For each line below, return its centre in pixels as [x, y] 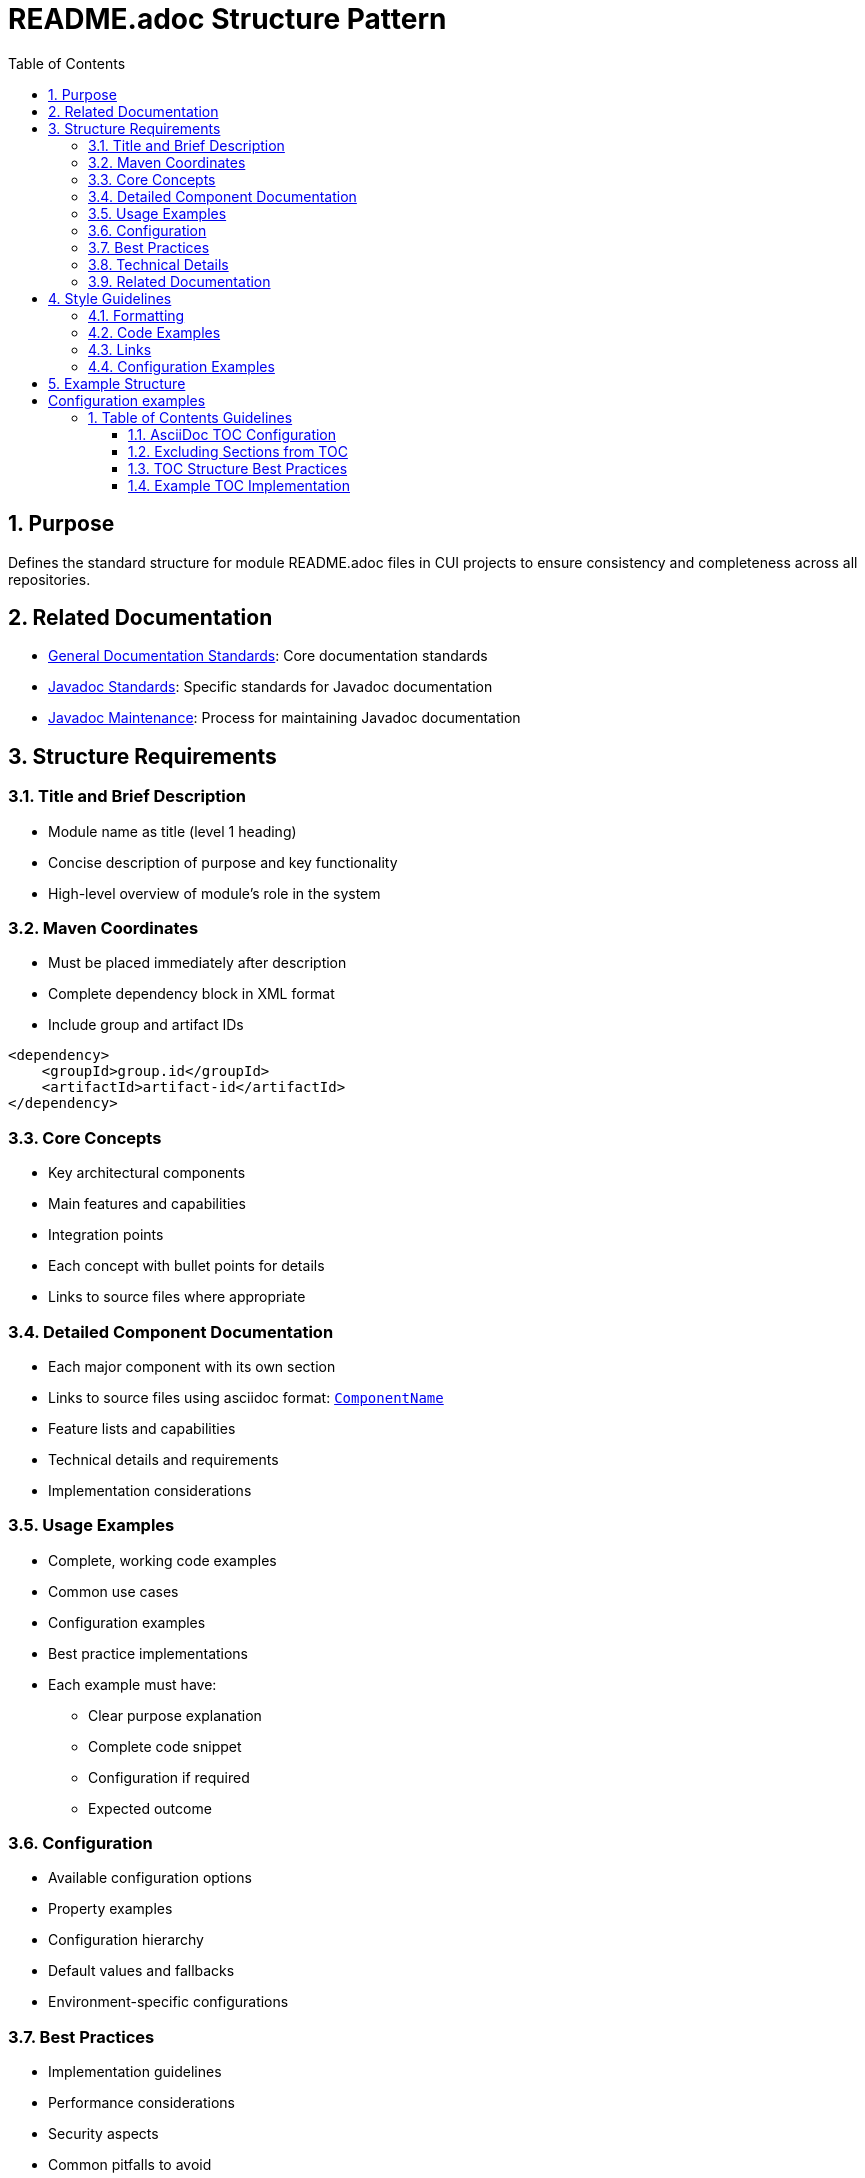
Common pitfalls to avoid [130, 2165]
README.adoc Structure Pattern [227, 19]
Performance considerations [142, 2103]
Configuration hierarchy [126, 1940]
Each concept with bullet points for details [186, 1266]
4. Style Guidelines [110, 298]
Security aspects [103, 2134]
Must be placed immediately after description [197, 963]
